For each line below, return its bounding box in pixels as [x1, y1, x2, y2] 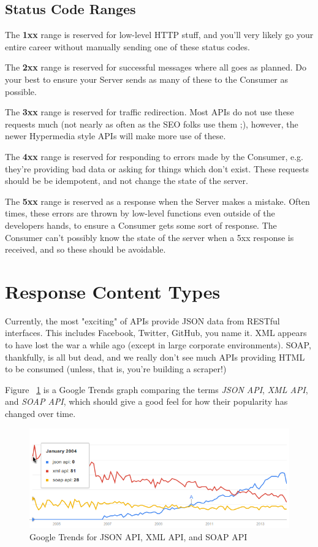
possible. [5, 85, 37, 98]
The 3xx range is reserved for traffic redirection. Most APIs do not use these [5, 105, 294, 118]
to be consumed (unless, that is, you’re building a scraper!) [5, 362, 227, 375]
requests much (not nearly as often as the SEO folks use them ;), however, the [5, 117, 298, 130]
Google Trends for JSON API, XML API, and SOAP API [29, 530, 248, 543]
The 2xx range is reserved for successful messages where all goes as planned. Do [5, 61, 307, 74]
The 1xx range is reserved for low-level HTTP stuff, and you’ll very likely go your [5, 28, 314, 41]
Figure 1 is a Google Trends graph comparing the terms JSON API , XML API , [5, 383, 308, 396]
